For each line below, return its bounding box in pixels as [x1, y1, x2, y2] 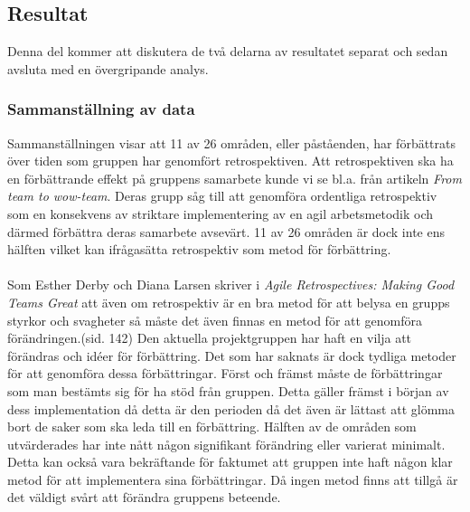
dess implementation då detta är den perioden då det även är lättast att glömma [7, 399, 455, 418]
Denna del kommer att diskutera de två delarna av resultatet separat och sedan [7, 42, 448, 61]
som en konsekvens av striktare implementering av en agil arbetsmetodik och [7, 204, 434, 223]
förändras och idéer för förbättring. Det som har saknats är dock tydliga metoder [7, 346, 456, 365]
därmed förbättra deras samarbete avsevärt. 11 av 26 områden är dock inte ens [7, 222, 445, 241]
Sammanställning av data [7, 98, 195, 120]
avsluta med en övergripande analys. [7, 59, 209, 78]
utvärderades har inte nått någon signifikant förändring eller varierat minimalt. [7, 434, 446, 453]
